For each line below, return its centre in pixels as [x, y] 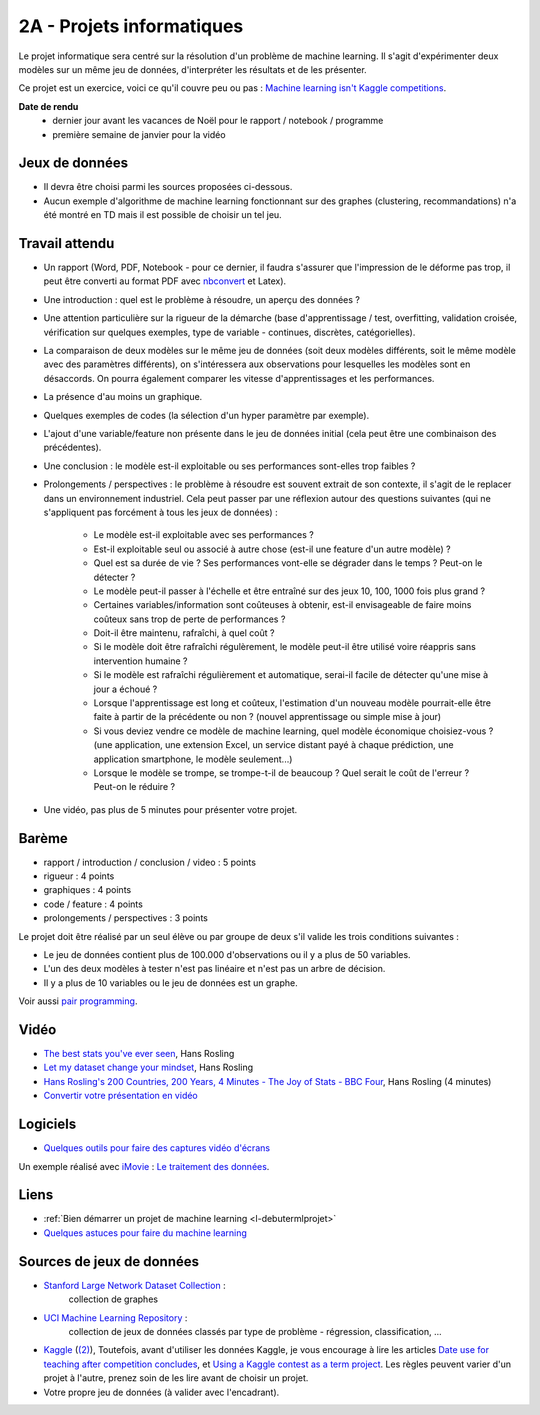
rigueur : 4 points [79, 876]
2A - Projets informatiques [131, 26]
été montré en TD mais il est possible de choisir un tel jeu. [162, 215]
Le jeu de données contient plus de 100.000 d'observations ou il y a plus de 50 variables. [227, 955]
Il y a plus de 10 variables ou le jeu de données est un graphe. [171, 982]
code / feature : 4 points [93, 904]
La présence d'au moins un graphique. [123, 397]
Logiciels [47, 1124]
